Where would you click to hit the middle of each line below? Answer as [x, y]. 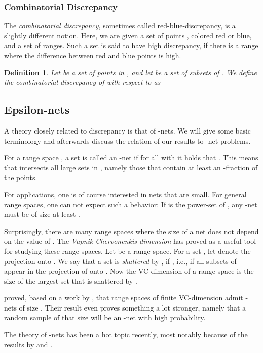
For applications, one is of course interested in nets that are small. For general [125, 194]
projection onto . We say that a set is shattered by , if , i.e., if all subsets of [120, 261]
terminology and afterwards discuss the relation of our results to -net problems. [127, 140]
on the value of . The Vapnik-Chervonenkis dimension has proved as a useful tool [130, 241]
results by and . [28, 344]
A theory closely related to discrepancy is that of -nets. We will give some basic [128, 130]
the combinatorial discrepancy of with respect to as [82, 82]
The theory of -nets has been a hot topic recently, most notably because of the [126, 335]
